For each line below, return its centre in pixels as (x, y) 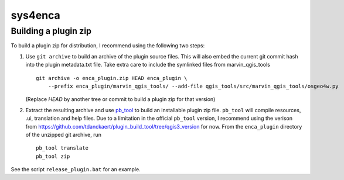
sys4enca (36, 15)
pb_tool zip (53, 156)
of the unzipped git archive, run (64, 134)
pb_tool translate (62, 148)
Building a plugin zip (51, 31)
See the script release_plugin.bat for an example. (76, 169)
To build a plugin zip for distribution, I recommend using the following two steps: (108, 46)
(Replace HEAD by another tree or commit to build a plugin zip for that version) (120, 99)
